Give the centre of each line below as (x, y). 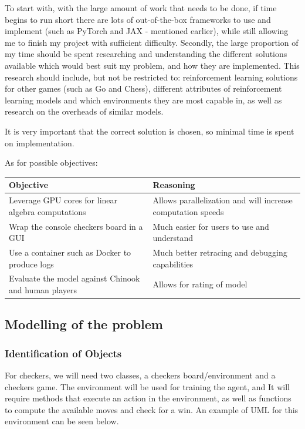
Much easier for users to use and (211, 226)
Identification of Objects (63, 353)
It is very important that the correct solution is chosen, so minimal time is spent (150, 131)
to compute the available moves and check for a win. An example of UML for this (152, 409)
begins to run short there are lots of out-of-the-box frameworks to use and (138, 19)
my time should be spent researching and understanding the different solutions (146, 54)
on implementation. (40, 143)
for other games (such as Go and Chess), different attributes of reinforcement (143, 88)
